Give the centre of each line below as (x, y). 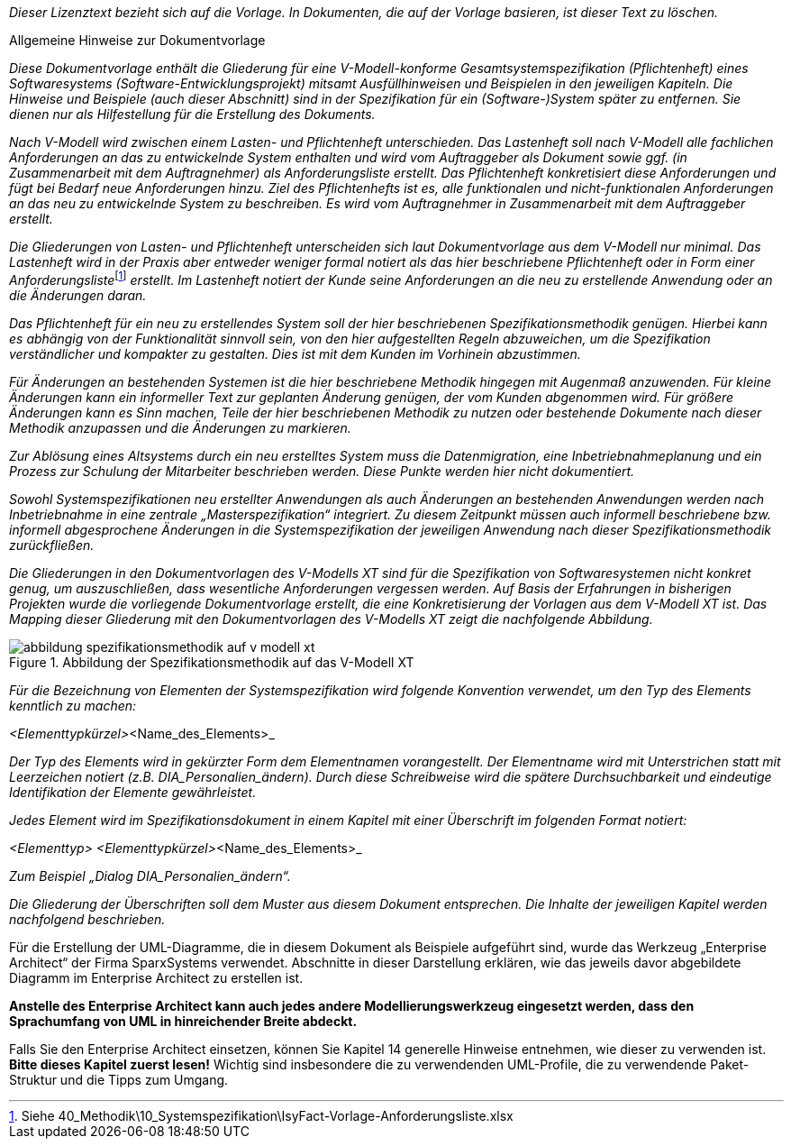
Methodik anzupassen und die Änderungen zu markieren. (180, 427)
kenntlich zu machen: (73, 705)
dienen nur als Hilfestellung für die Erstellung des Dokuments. (192, 114)
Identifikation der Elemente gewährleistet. (133, 792)
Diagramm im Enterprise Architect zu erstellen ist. (156, 977)
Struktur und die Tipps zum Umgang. (119, 1079)
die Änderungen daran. (78, 295)
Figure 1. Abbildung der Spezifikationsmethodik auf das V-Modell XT (212, 662)
